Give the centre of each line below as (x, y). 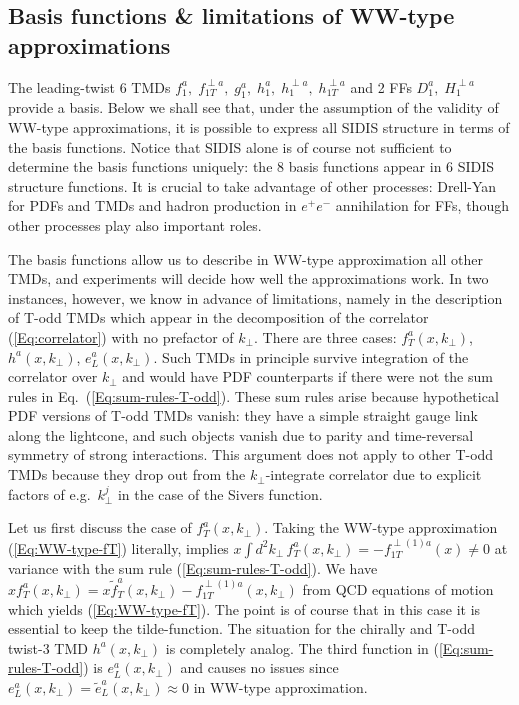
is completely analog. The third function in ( (302, 647)
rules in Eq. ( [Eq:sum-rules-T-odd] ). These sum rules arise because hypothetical (253, 395)
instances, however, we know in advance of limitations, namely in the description (255, 297)
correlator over (53, 376)
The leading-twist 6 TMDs (89, 86)
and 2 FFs (381, 86)
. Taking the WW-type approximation (381, 527)
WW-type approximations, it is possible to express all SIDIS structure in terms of (259, 126)
